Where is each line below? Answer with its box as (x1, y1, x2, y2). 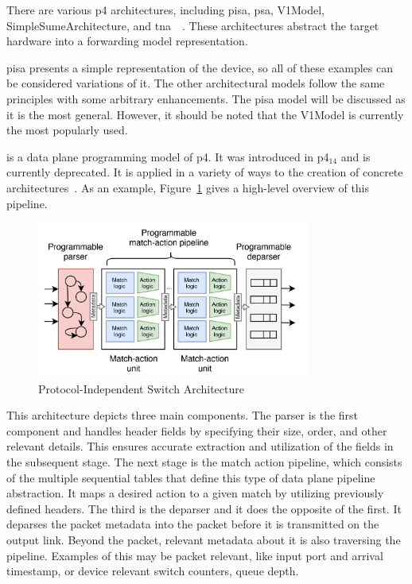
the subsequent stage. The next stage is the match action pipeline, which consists (6, 454, 402, 470)
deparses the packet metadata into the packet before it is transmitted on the (6, 516, 379, 532)
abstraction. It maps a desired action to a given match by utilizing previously (6, 485, 384, 501)
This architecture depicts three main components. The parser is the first (6, 407, 359, 423)
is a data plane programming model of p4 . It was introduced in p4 (6, 148, 329, 164)
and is (340, 148, 371, 164)
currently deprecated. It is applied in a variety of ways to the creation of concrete (6, 164, 403, 180)
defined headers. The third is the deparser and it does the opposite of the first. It (6, 500, 402, 516)
